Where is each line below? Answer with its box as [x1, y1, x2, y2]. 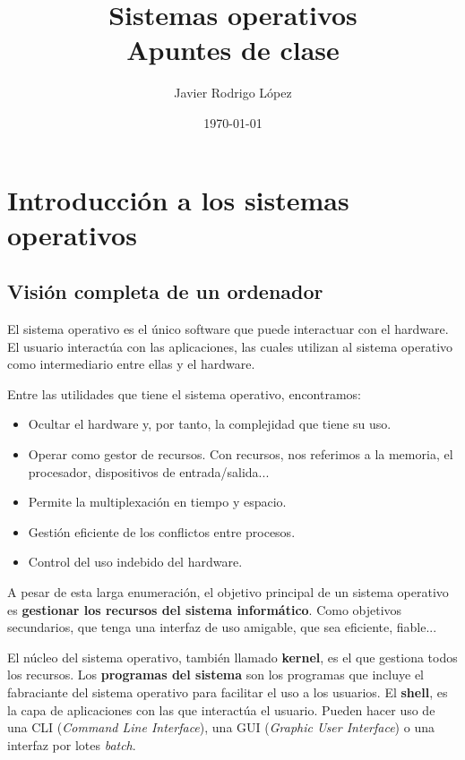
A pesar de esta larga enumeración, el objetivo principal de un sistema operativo [7, 583, 449, 602]
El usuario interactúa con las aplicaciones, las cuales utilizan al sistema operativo [7, 337, 453, 355]
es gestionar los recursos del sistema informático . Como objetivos [7, 600, 402, 619]
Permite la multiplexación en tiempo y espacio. [28, 492, 287, 511]
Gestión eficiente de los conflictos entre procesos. [28, 522, 296, 541]
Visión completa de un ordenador [7, 278, 323, 305]
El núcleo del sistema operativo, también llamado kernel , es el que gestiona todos [7, 647, 458, 666]
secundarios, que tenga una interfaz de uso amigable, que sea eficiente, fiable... [7, 618, 437, 636]
